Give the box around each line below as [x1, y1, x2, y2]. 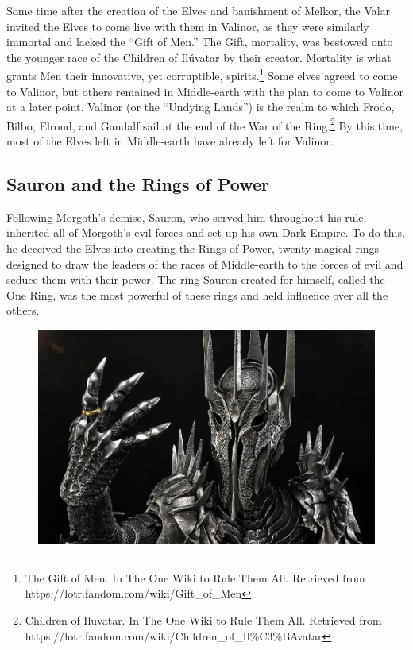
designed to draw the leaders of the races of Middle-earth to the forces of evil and [6, 255, 403, 272]
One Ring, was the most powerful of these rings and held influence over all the [6, 286, 388, 303]
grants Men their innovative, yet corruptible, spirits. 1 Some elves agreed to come [6, 65, 398, 84]
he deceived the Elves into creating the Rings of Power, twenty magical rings [6, 240, 380, 257]
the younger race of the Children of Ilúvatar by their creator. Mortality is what [6, 48, 392, 65]
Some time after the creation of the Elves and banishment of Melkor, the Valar [6, 2, 391, 18]
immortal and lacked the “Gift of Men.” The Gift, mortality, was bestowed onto [6, 33, 393, 50]
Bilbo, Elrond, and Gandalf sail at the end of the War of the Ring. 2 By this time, [6, 114, 403, 133]
